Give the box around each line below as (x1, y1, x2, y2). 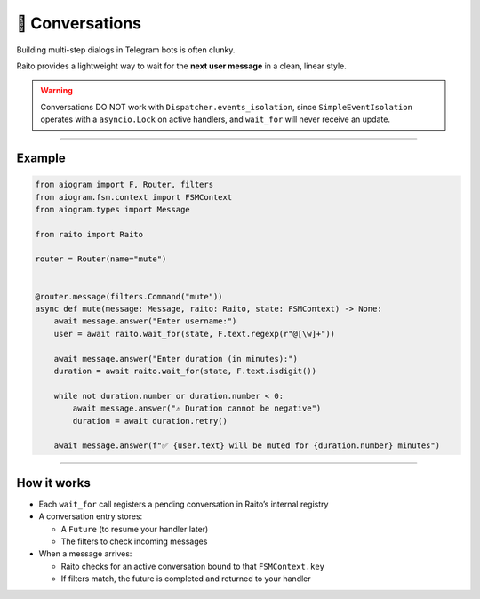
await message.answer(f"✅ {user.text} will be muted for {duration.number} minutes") (53, 441, 440, 451)
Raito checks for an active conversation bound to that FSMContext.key (60, 561, 324, 571)
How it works (16, 475, 91, 491)
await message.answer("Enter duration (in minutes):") (53, 354, 298, 363)
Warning (40, 85, 73, 96)
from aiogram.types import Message (35, 204, 190, 214)
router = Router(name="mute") (35, 254, 167, 264)
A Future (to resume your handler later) (60, 523, 209, 534)
